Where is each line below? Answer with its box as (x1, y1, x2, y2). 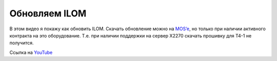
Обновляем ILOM (9, 8, 87, 19)
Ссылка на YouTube (9, 49, 53, 55)
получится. (9, 40, 34, 46)
